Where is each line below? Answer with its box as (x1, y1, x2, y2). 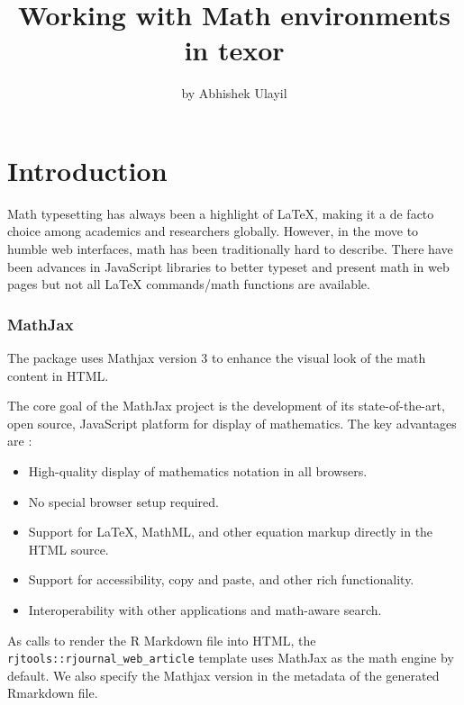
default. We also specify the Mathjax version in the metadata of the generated (7, 665, 440, 684)
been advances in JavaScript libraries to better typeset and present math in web (7, 257, 450, 276)
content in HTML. (7, 366, 109, 384)
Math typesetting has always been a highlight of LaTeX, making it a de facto (7, 203, 434, 222)
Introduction (7, 151, 168, 188)
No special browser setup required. (28, 492, 219, 511)
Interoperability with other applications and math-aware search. (28, 600, 382, 619)
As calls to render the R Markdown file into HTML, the (7, 630, 316, 649)
